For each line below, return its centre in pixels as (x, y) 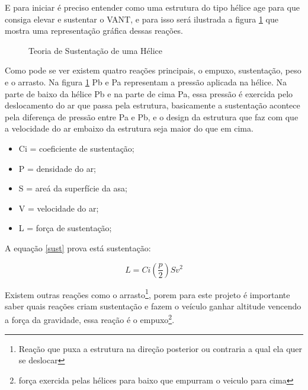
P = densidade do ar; (57, 168)
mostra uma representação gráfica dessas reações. (94, 31)
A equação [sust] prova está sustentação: (78, 247)
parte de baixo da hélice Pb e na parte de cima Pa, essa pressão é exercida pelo (149, 93)
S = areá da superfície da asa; (73, 188)
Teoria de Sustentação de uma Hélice (96, 50)
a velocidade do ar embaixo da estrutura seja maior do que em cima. (129, 128)
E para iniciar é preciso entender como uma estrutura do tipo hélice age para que (152, 7)
